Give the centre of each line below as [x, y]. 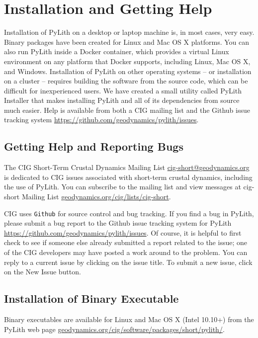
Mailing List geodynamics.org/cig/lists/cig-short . [96, 197]
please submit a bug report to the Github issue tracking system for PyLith [118, 223]
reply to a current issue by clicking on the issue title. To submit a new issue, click [128, 262]
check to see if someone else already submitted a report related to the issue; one [126, 242]
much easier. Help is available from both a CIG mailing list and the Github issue [127, 110]
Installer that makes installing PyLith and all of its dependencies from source [122, 100]
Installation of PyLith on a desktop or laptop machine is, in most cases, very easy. [129, 32]
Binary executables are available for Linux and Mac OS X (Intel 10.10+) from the [129, 319]
